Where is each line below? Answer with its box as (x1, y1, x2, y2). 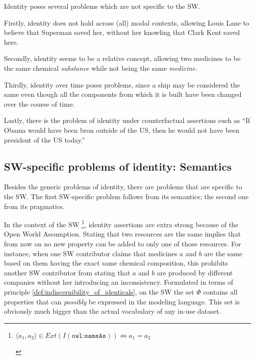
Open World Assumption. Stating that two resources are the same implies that (4, 229, 241, 239)
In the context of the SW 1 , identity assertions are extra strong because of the (4, 218, 239, 229)
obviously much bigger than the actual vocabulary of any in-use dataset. (4, 306, 221, 316)
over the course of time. (4, 98, 75, 109)
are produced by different (156, 267, 233, 277)
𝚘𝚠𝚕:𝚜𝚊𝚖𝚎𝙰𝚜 (72, 332, 106, 339)
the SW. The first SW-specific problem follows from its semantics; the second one (4, 191, 249, 201)
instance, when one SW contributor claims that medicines (4, 248, 178, 258)
